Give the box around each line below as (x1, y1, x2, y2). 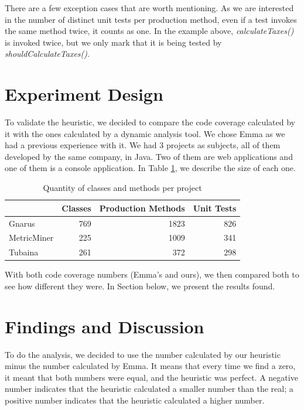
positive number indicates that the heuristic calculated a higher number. (5, 394, 265, 406)
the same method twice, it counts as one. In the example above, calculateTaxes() (5, 25, 294, 37)
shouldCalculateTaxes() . (5, 47, 90, 60)
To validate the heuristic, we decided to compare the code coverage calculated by (5, 116, 295, 128)
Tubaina (9, 246, 39, 258)
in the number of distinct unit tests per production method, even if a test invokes (5, 13, 297, 25)
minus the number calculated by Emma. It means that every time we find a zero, (5, 360, 296, 372)
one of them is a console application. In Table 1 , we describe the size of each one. (5, 162, 296, 174)
